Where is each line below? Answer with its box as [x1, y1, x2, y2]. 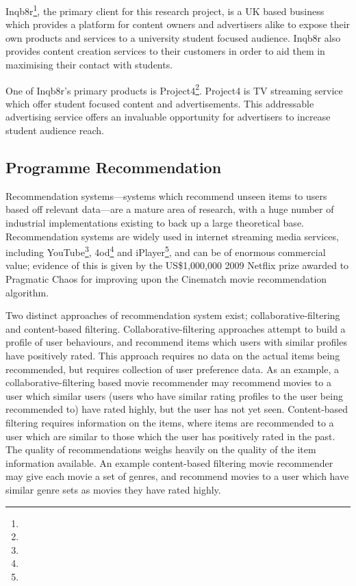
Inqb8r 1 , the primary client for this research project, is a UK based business [5, 2, 325, 18]
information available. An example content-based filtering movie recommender [5, 455, 333, 470]
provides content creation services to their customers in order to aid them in [5, 44, 325, 58]
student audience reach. [5, 123, 105, 138]
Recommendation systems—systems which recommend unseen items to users [5, 188, 327, 203]
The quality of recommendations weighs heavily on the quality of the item [5, 442, 316, 457]
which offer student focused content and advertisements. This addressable [5, 96, 314, 110]
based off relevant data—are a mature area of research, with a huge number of [5, 202, 334, 216]
